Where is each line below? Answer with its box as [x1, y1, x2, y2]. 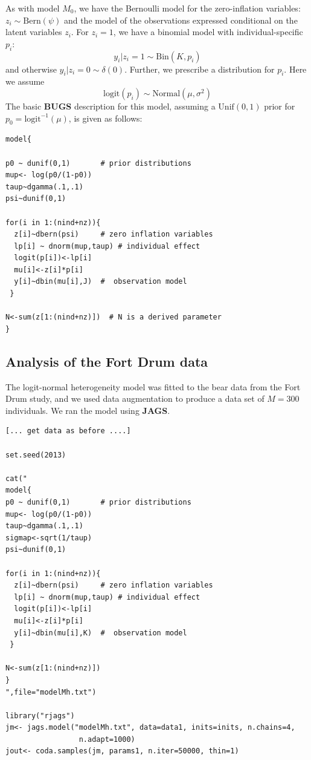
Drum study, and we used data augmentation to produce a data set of [5, 392, 265, 405]
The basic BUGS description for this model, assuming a [5, 99, 216, 112]
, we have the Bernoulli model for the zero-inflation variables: [74, 2, 301, 14]
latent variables [5, 25, 62, 38]
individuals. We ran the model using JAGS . [5, 404, 170, 416]
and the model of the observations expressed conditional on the [63, 13, 298, 26]
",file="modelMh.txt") [5, 687, 97, 696]
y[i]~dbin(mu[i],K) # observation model [14, 628, 187, 637]
